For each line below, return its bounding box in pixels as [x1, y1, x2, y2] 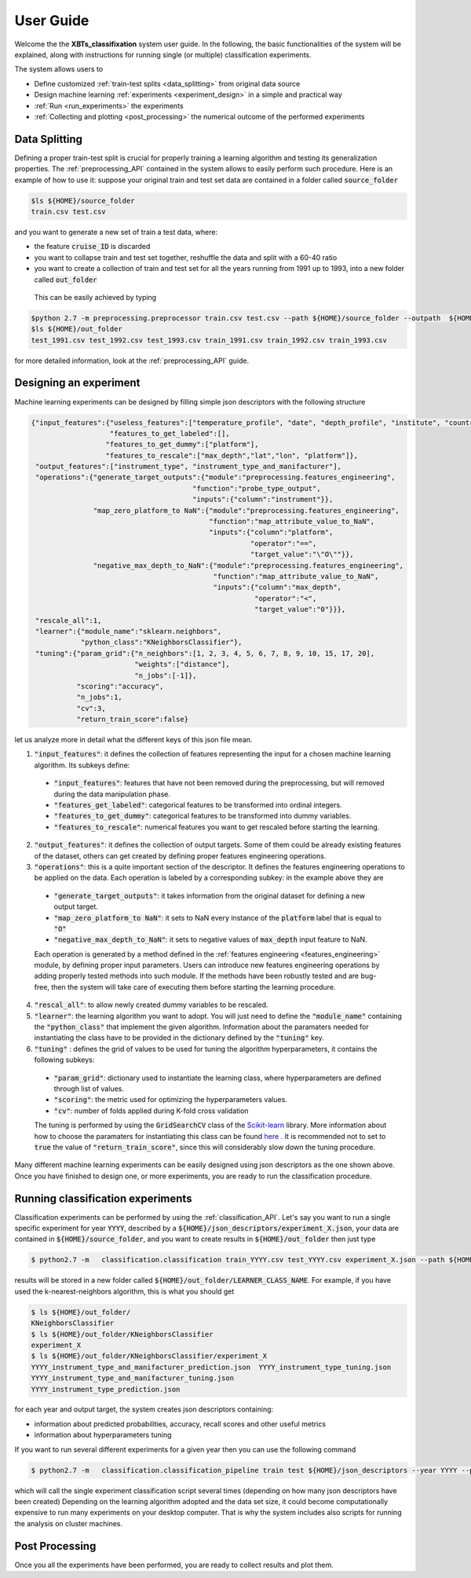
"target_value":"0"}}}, [254, 605, 346, 614]
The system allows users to [14, 64, 104, 74]
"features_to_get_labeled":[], [109, 429, 231, 438]
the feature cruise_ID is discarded [34, 242, 151, 251]
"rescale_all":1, [35, 616, 102, 624]
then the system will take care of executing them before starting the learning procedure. [51, 982, 336, 991]
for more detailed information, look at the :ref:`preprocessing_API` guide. [14, 356, 250, 365]
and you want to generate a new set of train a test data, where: [14, 227, 218, 236]
